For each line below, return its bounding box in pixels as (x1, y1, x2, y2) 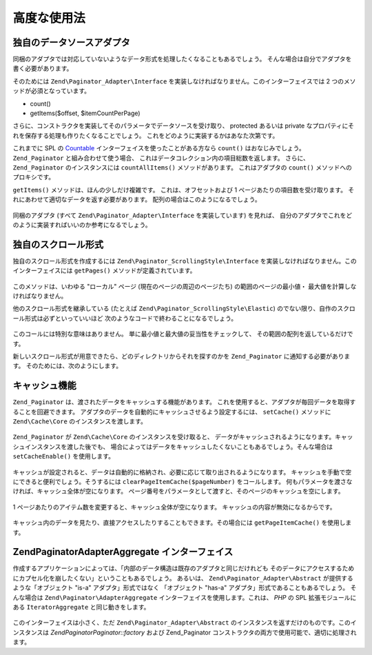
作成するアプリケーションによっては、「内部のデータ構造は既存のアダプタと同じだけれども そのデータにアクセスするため (12, 564, 355, 572)
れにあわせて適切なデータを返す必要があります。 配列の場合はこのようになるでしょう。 (12, 195, 261, 203)
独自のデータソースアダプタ (12, 37, 130, 48)
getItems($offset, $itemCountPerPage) (30, 109, 141, 117)
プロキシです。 (12, 173, 55, 181)
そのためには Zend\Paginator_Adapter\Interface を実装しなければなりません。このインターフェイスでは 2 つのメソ (12, 77, 356, 85)
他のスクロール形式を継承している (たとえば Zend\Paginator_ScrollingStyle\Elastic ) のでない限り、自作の (12, 304, 338, 313)
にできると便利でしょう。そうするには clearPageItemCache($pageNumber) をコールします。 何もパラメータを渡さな (12, 477, 353, 485)
